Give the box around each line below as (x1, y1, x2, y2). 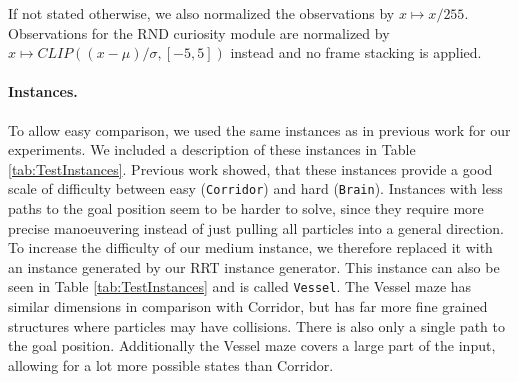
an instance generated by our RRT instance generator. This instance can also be (8, 256, 500, 277)
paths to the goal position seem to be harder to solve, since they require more (8, 198, 484, 219)
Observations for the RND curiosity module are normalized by (8, 22, 390, 43)
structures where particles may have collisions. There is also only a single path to (8, 315, 505, 336)
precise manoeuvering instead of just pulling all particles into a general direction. (8, 217, 504, 238)
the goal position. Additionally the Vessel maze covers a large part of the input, (8, 335, 496, 356)
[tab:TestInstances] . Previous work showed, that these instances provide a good (8, 158, 493, 179)
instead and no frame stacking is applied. (230, 42, 482, 63)
